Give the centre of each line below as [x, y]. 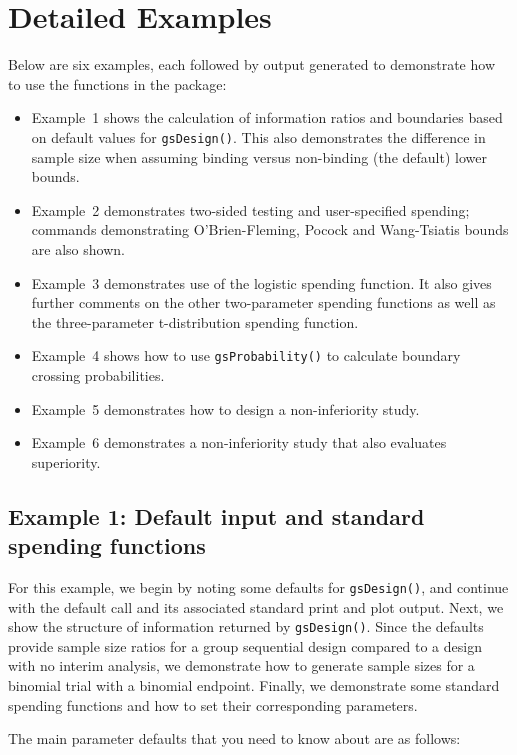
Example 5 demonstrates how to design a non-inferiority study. [225, 408]
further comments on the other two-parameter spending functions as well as [263, 302]
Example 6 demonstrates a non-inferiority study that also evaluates [239, 442]
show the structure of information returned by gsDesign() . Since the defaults [246, 626]
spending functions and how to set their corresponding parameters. [213, 704]
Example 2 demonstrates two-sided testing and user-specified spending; [250, 209]
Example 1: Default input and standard [216, 515]
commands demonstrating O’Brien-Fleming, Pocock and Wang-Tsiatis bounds [270, 229]
